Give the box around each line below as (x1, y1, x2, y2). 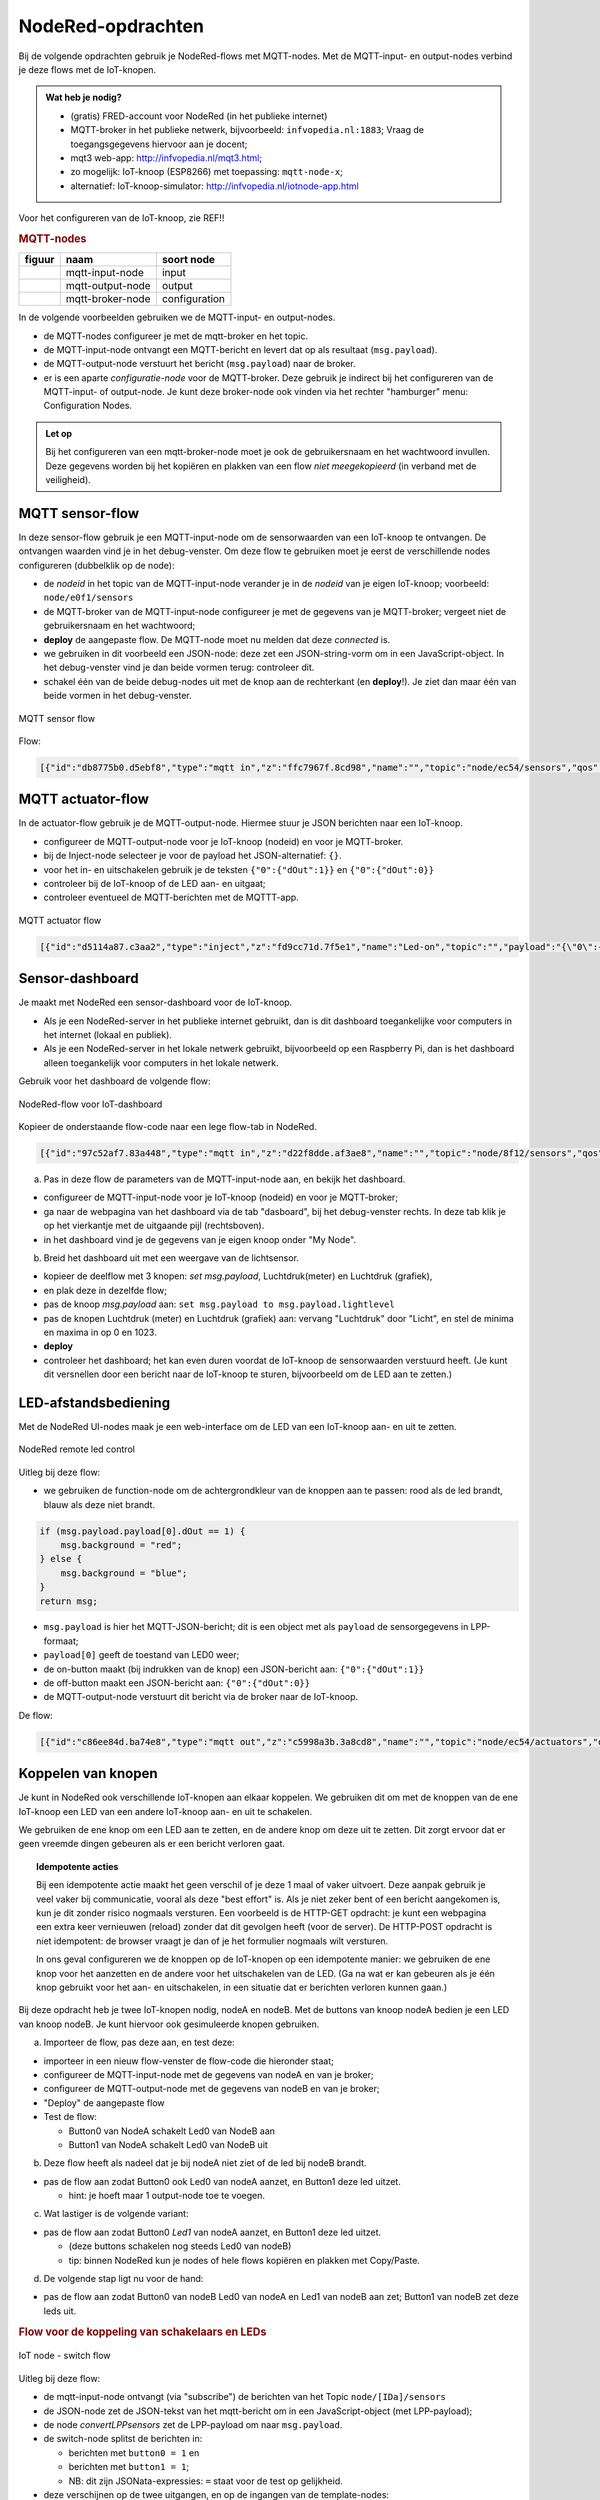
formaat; (43, 1635, 79, 1647)
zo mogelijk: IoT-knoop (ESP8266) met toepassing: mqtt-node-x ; (70, 166, 344, 178)
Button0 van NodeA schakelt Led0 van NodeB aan (68, 2125, 275, 2137)
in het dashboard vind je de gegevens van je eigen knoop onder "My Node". (43, 1233, 357, 1245)
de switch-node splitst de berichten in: (43, 2433, 203, 2445)
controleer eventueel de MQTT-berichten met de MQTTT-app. (43, 891, 299, 904)
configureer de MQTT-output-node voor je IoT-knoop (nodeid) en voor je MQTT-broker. (43, 835, 404, 847)
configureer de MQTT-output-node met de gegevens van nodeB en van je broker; (43, 2083, 380, 2095)
